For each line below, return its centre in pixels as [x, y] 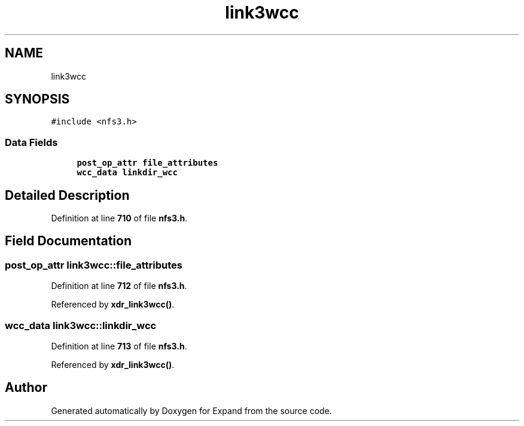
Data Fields [31, 142]
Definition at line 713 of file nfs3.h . [119, 346]
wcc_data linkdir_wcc [127, 173]
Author [26, 388]
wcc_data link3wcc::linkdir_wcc [81, 325]
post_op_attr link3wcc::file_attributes [94, 265]
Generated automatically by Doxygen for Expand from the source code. [191, 410]
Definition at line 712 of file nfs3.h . [119, 286]
